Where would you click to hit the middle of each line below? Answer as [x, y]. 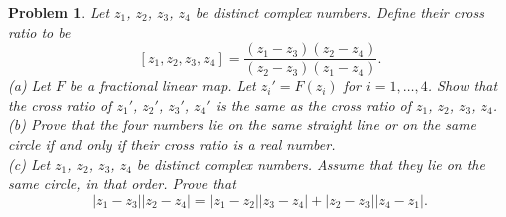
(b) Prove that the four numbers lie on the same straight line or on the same [242, 124]
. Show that [462, 85]
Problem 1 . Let [59, 12]
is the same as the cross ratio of [313, 104]
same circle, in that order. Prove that [122, 183]
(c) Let [29, 163]
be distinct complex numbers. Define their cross [339, 12]
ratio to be [39, 31]
